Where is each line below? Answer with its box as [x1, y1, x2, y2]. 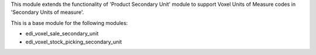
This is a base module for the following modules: [11, 19, 128, 26]
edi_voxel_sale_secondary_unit [25, 30, 99, 37]
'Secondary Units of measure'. [11, 9, 84, 16]
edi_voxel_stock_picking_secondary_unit [25, 38, 122, 45]
